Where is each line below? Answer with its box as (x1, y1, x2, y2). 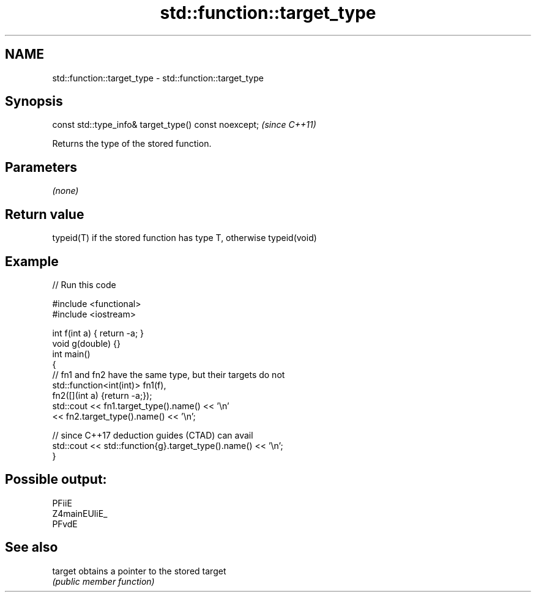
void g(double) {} (52, 338, 121, 349)
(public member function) (52, 576, 155, 587)
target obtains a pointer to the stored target (52, 565, 226, 576)
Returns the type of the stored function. (52, 138, 212, 149)
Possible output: (5, 472, 107, 488)
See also (5, 540, 58, 555)
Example (5, 253, 59, 269)
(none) (52, 185, 79, 196)
